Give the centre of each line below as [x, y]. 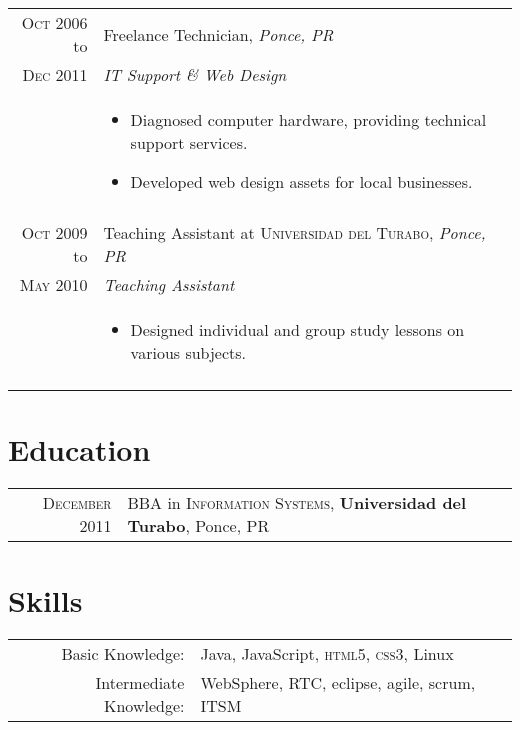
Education [79, 449]
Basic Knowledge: [123, 654]
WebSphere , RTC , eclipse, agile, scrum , [338, 683]
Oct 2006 [54, 22]
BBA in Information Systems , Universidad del [297, 503]
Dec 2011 [55, 74]
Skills [45, 600]
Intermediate [140, 683]
